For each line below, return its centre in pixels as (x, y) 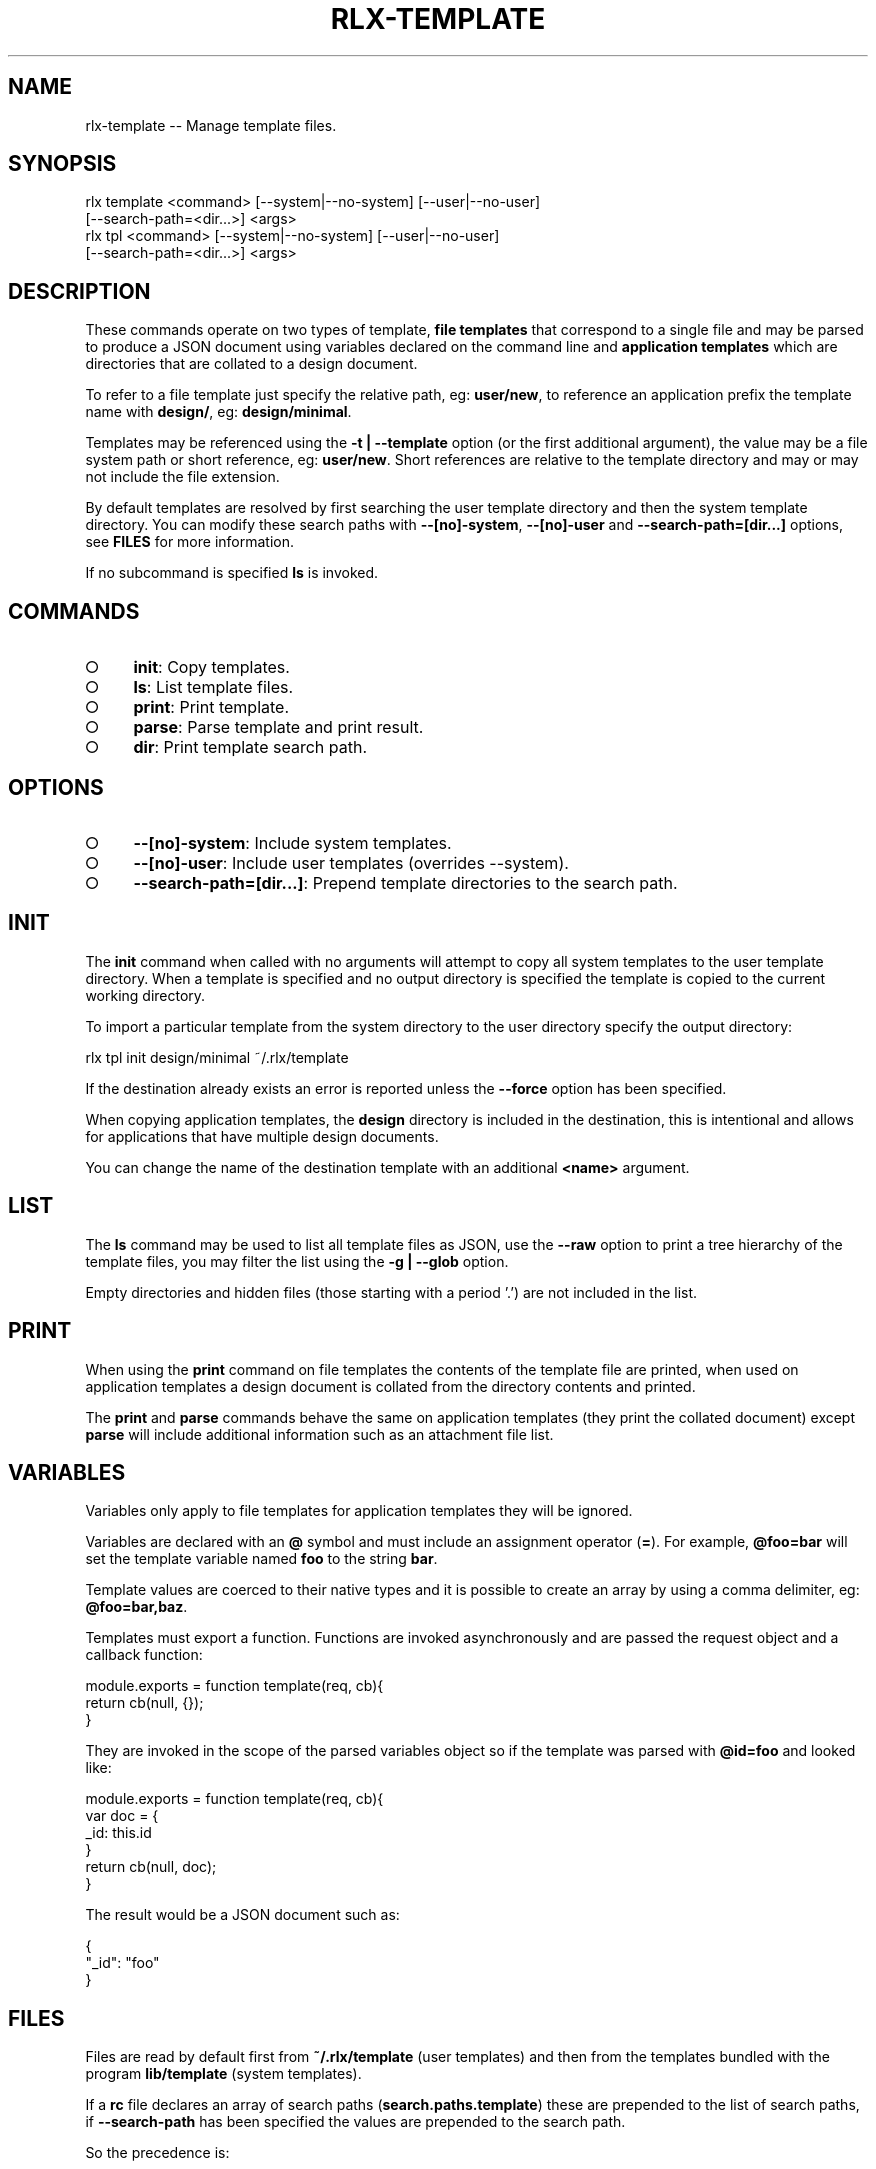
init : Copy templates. (211, 667)
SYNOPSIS (62, 164)
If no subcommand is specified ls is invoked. (232, 573)
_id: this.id (118, 1833)
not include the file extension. (182, 477)
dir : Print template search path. (250, 747)
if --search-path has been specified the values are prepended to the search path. (355, 2122)
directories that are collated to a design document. (251, 364)
